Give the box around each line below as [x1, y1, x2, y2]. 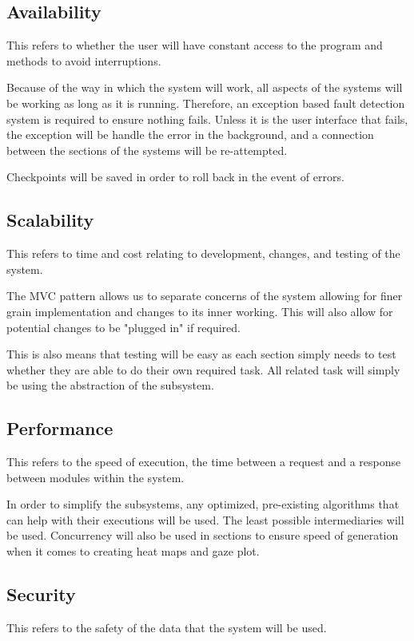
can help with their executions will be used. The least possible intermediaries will [6, 511, 404, 528]
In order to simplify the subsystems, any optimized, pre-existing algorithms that [6, 496, 400, 512]
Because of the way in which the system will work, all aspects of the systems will [6, 79, 403, 96]
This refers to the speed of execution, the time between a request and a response [6, 453, 401, 470]
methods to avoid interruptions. [6, 52, 161, 69]
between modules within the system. [6, 469, 185, 485]
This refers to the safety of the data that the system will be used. [6, 619, 327, 635]
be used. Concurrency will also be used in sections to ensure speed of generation [6, 527, 399, 544]
